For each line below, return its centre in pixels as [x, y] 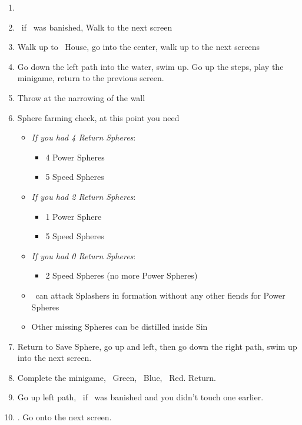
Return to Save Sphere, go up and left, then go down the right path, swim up [157, 346]
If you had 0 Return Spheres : [84, 255]
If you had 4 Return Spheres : [84, 137]
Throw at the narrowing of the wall [81, 97]
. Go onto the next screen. [64, 417]
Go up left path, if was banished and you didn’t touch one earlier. [140, 397]
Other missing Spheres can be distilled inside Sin [120, 327]
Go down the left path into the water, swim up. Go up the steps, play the [150, 66]
